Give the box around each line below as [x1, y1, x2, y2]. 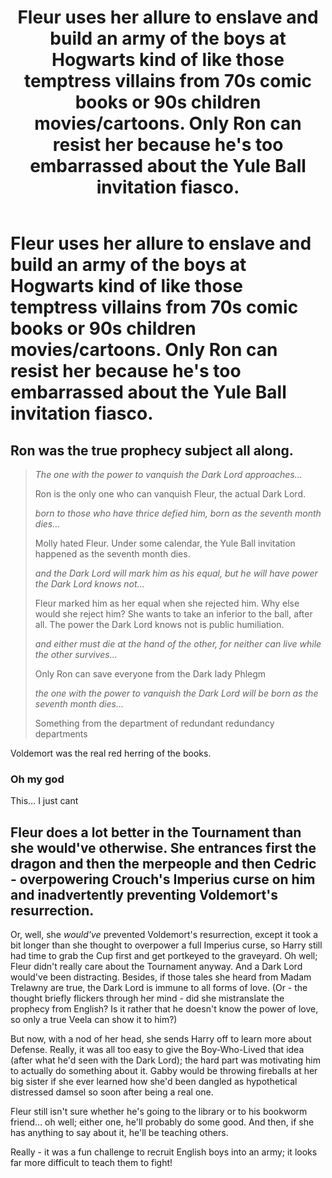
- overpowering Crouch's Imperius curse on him [10, 871, 316, 888]
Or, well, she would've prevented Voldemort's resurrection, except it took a [10, 929, 319, 941]
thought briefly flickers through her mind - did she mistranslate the [10, 992, 285, 1005]
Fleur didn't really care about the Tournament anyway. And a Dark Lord [10, 961, 303, 973]
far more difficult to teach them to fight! [10, 1157, 173, 1169]
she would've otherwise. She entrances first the [10, 839, 317, 856]
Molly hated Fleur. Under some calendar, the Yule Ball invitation [34, 537, 296, 549]
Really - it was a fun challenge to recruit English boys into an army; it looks [10, 1146, 318, 1158]
